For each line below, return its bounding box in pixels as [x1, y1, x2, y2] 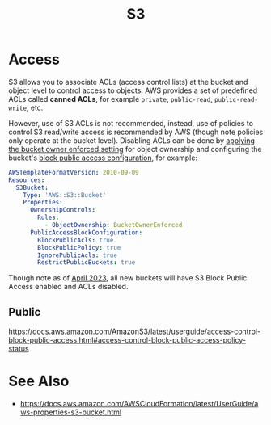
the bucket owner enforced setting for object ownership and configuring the [8, 144, 262, 154]
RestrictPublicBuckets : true [37, 259, 136, 267]
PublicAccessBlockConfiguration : [29, 228, 143, 237]
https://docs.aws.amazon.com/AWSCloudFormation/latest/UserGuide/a [19, 399, 259, 409]
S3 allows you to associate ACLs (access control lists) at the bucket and [8, 77, 248, 86]
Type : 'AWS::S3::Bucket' [23, 191, 107, 199]
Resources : [8, 175, 45, 184]
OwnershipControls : [29, 206, 95, 214]
